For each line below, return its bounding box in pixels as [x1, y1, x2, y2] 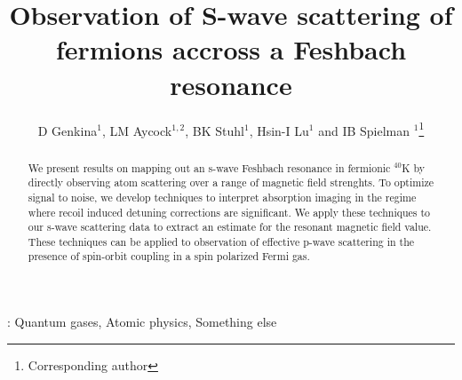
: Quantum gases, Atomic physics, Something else [7, 313, 277, 331]
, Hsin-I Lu [249, 121, 309, 139]
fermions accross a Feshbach [55, 31, 407, 67]
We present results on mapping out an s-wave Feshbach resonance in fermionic [28, 160, 391, 175]
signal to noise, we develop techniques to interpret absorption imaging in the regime [28, 189, 417, 204]
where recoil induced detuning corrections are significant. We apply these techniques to [28, 204, 431, 219]
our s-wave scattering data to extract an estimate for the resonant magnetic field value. [28, 219, 432, 234]
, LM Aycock [101, 121, 172, 139]
